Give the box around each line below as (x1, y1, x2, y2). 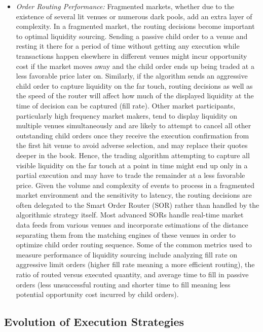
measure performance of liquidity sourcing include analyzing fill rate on (16, 249, 238, 260)
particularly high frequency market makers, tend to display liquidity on (16, 110, 238, 121)
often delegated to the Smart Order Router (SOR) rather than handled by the (16, 199, 259, 210)
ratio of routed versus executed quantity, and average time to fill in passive (16, 269, 249, 280)
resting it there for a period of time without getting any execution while (16, 41, 240, 51)
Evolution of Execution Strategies (4, 314, 184, 329)
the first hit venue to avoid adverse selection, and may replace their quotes (16, 140, 248, 151)
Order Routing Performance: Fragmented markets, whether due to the (16, 1, 234, 11)
